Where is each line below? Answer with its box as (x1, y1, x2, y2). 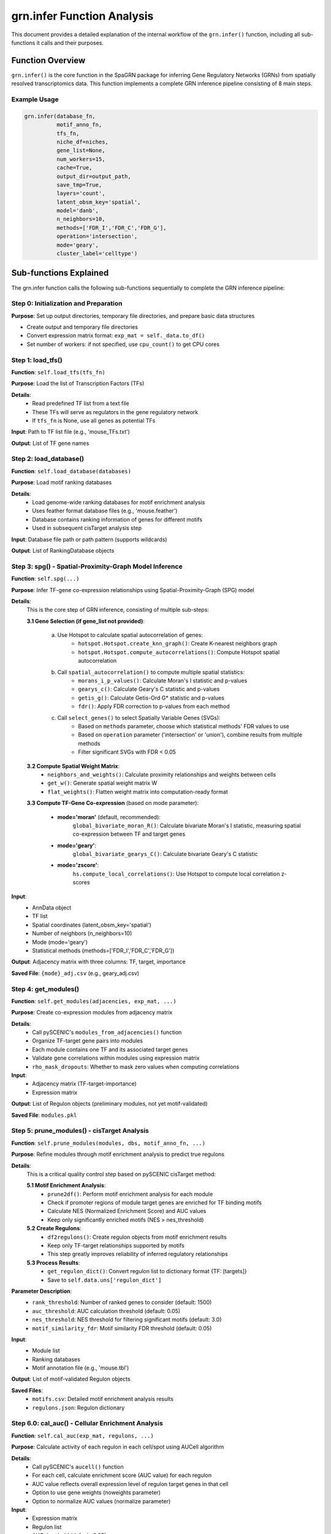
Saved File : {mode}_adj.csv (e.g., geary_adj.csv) (11, 969, 140, 977)
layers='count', (56, 190, 105, 197)
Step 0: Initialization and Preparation (11, 299, 123, 308)
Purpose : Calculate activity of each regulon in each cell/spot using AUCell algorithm (11, 1443, 224, 1451)
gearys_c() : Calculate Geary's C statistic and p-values (78, 685, 220, 693)
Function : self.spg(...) (11, 575, 80, 582)
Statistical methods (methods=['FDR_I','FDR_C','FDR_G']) (32, 947, 175, 954)
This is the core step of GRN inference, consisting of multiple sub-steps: (26, 606, 210, 614)
